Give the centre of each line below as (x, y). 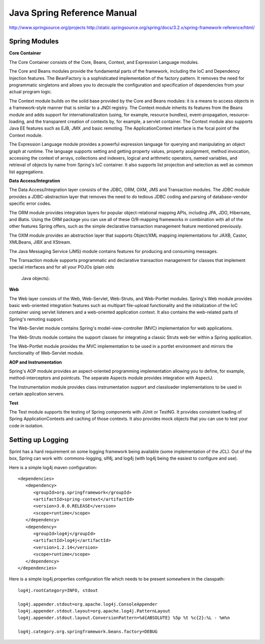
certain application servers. (37, 394)
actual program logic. (31, 92)
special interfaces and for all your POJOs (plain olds (62, 267)
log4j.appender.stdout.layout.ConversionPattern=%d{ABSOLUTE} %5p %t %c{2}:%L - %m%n (124, 618)
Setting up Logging (39, 440)
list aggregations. (26, 171)
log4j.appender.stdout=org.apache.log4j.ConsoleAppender (88, 604)
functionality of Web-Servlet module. (47, 353)
